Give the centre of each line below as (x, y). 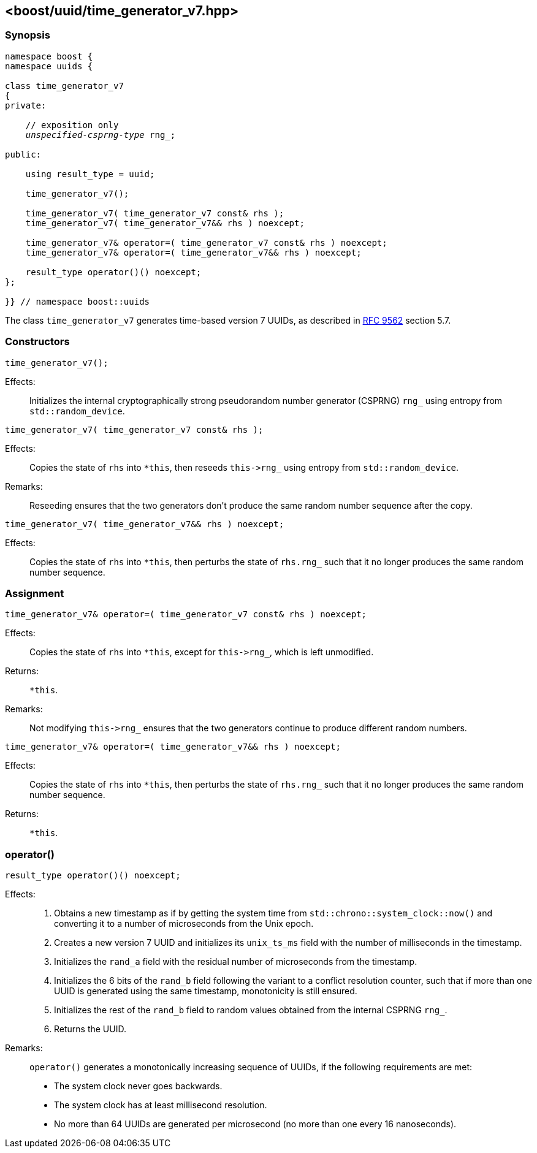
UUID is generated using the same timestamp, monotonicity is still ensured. (206, 991)
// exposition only (72, 125)
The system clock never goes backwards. (138, 1086)
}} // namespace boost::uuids (78, 301)
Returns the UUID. (90, 1029)
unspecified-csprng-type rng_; (101, 135)
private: (26, 105)
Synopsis (28, 35)
